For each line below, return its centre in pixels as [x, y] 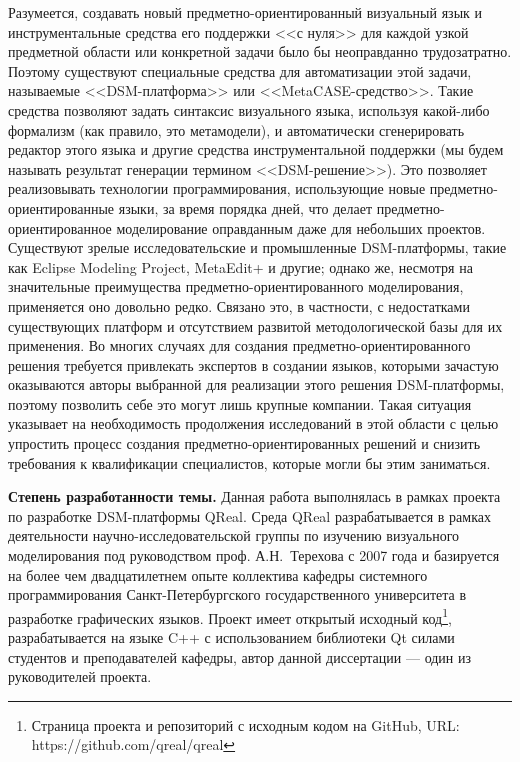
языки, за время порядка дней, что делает [245, 207]
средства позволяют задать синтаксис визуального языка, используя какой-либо [249, 109]
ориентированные [61, 207]
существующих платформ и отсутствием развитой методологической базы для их [255, 325]
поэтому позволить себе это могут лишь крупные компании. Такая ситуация [240, 403]
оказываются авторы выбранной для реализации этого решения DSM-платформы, [256, 384]
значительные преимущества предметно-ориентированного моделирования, [236, 286]
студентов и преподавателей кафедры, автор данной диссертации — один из [240, 656]
